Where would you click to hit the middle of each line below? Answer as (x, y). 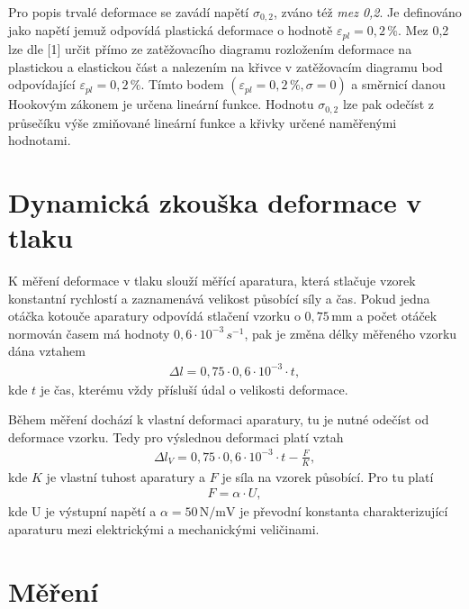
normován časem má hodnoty (89, 333)
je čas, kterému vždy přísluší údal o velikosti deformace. (194, 389)
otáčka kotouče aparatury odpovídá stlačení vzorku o (154, 316)
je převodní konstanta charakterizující (344, 511)
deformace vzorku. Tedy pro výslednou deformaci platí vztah (176, 436)
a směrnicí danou (398, 84)
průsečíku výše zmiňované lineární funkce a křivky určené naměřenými (203, 122)
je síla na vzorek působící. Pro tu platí (328, 476)
